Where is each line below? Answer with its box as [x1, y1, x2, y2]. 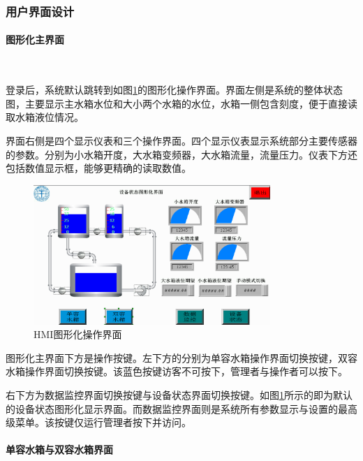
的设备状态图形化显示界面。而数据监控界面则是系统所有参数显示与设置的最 [6, 401, 348, 416]
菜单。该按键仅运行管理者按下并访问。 [15, 415, 191, 430]
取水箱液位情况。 [6, 110, 84, 124]
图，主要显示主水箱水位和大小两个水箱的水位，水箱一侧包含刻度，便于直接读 [6, 96, 357, 110]
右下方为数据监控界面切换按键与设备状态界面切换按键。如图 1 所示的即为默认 [6, 387, 353, 402]
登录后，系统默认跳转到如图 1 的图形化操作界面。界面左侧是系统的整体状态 [6, 82, 343, 97]
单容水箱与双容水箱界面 [6, 442, 113, 457]
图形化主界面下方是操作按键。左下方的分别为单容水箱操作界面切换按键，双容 [6, 350, 357, 365]
